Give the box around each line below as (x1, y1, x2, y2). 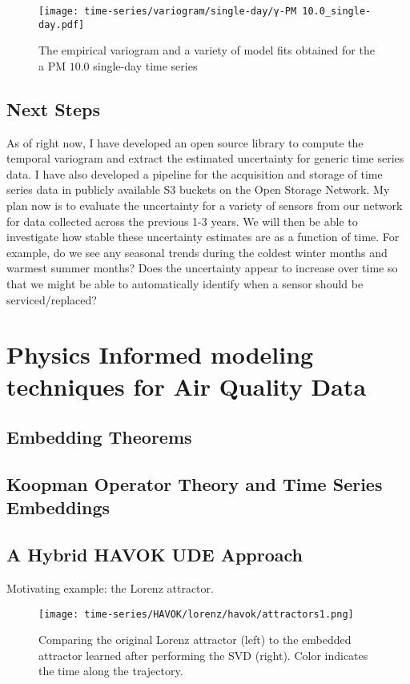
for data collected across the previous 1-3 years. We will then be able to (6, 212, 358, 229)
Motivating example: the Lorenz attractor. (6, 579, 214, 596)
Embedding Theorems (6, 424, 192, 449)
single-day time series (93, 57, 198, 74)
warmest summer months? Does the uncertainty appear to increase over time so (6, 260, 398, 276)
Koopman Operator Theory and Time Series (6, 471, 383, 496)
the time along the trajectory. (38, 662, 183, 679)
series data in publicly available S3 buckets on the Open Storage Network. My (6, 181, 390, 198)
